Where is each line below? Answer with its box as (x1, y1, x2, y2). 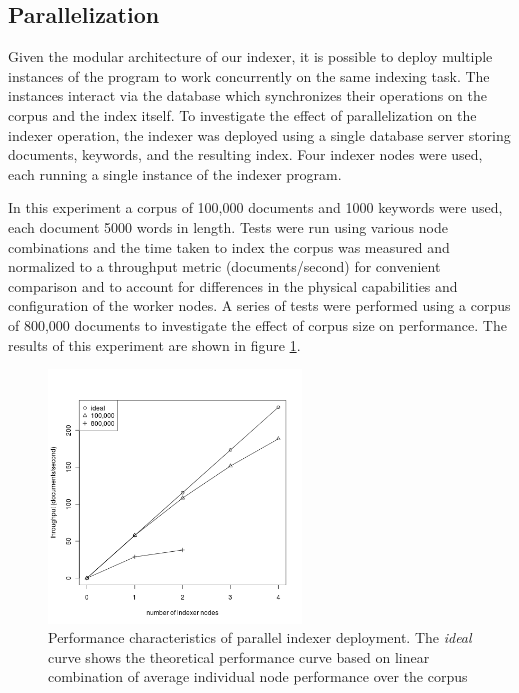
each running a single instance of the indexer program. (8, 163, 342, 184)
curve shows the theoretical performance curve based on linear (48, 646, 430, 667)
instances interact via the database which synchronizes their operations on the (8, 85, 487, 106)
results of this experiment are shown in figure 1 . (8, 334, 301, 355)
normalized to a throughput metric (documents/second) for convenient (8, 256, 441, 277)
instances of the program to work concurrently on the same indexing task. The (8, 65, 490, 86)
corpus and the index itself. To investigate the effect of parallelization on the (8, 104, 477, 125)
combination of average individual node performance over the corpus (48, 666, 468, 687)
